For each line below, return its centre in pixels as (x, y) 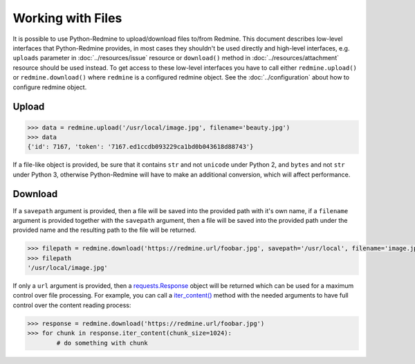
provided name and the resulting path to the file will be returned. (104, 230)
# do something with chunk (102, 343)
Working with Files (67, 18)
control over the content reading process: (72, 305)
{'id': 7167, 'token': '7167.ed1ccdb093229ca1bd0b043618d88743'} (140, 147)
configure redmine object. (50, 87)
